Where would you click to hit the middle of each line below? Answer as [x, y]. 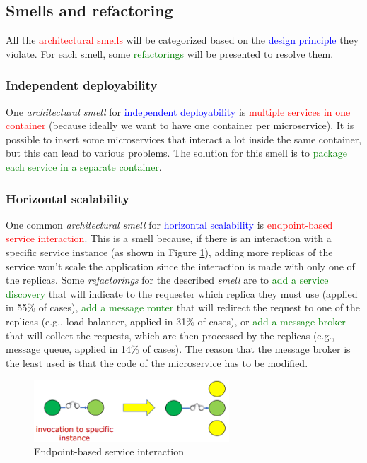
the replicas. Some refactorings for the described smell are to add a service [167, 280]
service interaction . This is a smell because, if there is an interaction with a [169, 238]
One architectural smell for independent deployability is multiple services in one [178, 111]
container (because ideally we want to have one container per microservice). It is [180, 125]
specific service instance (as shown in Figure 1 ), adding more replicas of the [169, 252]
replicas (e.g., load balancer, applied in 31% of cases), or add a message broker [176, 321]
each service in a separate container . [84, 166]
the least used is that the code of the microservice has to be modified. [157, 362]
